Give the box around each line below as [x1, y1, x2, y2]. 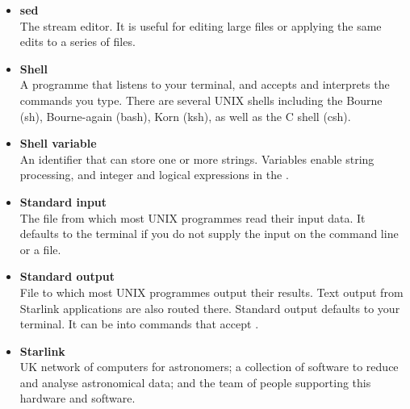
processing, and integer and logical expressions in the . [19, 166, 289, 183]
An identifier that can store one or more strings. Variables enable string [19, 150, 374, 167]
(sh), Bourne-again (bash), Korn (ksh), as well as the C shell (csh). [19, 107, 351, 124]
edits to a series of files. [19, 33, 136, 50]
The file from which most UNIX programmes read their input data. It [19, 209, 366, 226]
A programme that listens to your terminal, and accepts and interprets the [19, 76, 390, 93]
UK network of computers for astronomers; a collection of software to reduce [19, 358, 399, 375]
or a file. [19, 240, 61, 257]
